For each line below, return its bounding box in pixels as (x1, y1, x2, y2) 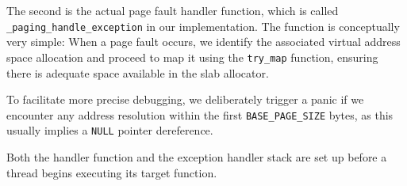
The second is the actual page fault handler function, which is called (6, 2, 339, 18)
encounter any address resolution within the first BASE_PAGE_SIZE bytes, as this (6, 106, 394, 123)
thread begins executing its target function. (6, 164, 217, 180)
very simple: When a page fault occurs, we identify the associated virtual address (6, 33, 401, 50)
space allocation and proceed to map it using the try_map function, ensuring (6, 48, 378, 65)
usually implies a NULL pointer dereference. (6, 122, 213, 139)
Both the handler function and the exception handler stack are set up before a (6, 149, 387, 165)
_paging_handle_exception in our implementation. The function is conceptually (6, 17, 400, 34)
